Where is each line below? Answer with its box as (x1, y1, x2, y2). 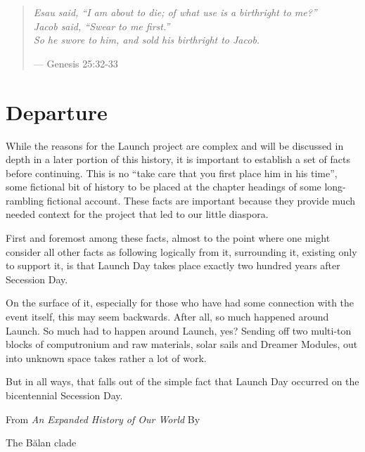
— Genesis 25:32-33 (33, 56, 118, 70)
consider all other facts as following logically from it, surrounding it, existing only (6, 244, 357, 259)
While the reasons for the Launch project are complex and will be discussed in (6, 138, 344, 153)
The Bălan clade (6, 435, 77, 450)
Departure (6, 97, 108, 126)
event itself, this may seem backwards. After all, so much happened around (6, 309, 329, 324)
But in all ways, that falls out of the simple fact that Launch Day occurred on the (6, 374, 359, 389)
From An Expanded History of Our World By (6, 411, 200, 426)
